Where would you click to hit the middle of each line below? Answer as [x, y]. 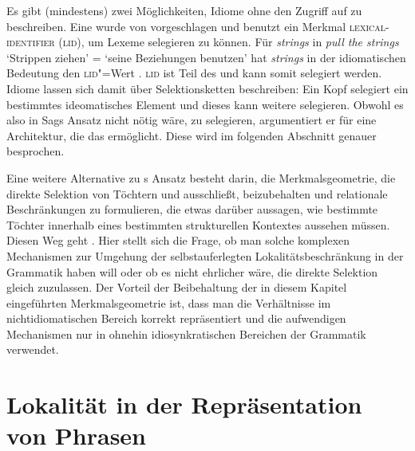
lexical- [369, 26]
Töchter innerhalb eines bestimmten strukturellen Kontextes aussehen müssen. [198, 224]
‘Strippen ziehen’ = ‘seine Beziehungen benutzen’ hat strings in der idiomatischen [206, 57]
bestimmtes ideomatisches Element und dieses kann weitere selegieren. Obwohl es [205, 104]
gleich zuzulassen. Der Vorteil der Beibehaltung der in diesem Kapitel [177, 287]
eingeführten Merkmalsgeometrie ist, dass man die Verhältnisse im [169, 302]
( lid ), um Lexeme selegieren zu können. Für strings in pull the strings [229, 42]
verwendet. [33, 349]
